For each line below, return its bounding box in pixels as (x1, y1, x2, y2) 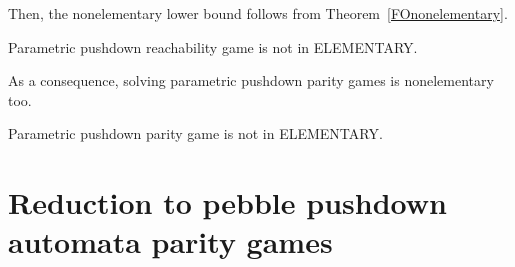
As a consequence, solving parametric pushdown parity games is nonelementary (8, 70, 494, 91)
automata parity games (8, 221, 333, 262)
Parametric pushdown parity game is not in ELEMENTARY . (8, 123, 383, 144)
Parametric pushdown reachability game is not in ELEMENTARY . (8, 36, 418, 57)
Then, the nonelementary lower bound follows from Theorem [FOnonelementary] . (8, 3, 508, 23)
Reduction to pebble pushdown (8, 182, 447, 223)
